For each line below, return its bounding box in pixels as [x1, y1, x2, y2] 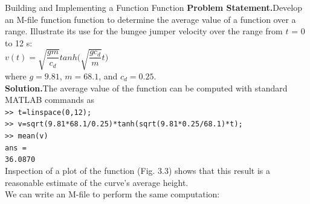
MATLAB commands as [5, 93, 94, 106]
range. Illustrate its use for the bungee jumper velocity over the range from [5, 25, 283, 37]
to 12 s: [5, 36, 33, 49]
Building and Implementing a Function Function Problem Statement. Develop [5, 1, 303, 13]
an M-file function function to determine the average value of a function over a [5, 13, 296, 25]
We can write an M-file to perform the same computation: [5, 188, 220, 200]
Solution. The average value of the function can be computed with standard [5, 81, 288, 94]
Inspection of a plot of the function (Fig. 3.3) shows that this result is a [5, 164, 270, 176]
